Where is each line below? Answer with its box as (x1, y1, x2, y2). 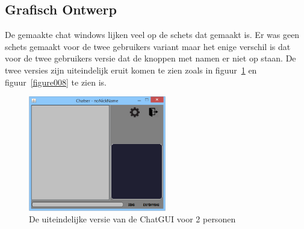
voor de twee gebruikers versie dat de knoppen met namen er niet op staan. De (5, 52, 296, 64)
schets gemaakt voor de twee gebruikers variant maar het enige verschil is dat (5, 40, 291, 52)
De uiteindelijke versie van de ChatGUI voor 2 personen (29, 213, 236, 225)
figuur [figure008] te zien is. (5, 75, 107, 88)
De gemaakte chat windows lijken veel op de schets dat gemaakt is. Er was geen (5, 28, 300, 41)
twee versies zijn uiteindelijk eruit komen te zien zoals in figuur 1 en (5, 63, 257, 76)
